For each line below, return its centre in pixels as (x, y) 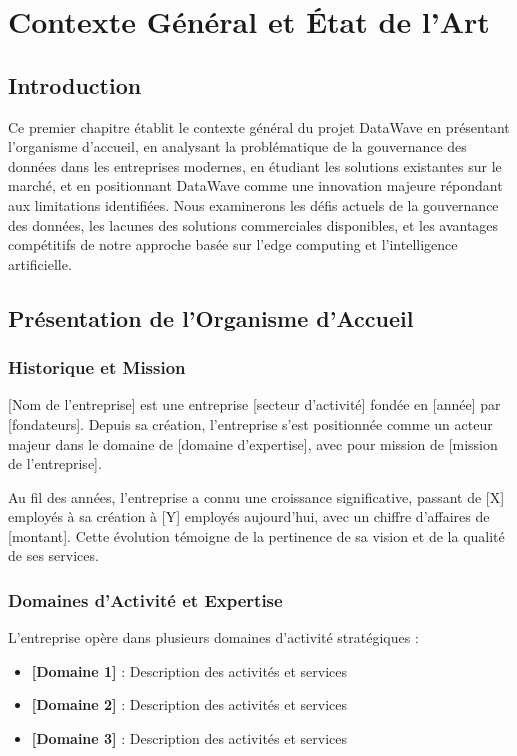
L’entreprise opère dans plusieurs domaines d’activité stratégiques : (213, 637)
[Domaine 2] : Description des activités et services (189, 704)
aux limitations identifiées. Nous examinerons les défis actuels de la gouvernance (253, 204)
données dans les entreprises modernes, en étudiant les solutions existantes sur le (255, 165)
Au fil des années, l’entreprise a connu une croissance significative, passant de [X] (256, 496)
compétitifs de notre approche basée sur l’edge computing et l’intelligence (233, 244)
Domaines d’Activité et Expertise (145, 600)
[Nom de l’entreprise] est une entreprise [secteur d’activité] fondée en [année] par (254, 404)
